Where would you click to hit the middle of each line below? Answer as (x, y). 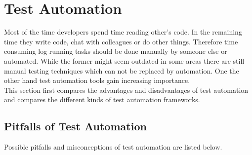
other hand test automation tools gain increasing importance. (97, 80)
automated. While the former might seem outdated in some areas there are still (124, 60)
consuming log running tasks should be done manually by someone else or (116, 51)
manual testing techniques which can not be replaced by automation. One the (122, 70)
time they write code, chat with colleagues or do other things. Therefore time (121, 41)
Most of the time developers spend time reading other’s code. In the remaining (123, 32)
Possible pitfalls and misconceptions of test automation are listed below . (113, 147)
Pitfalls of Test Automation (75, 126)
